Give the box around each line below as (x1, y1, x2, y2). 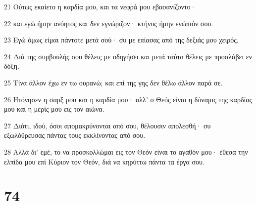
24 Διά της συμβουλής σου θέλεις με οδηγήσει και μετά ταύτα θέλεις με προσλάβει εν (4, 51, 253, 61)
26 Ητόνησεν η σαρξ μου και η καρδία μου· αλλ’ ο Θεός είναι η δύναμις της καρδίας (4, 94, 253, 104)
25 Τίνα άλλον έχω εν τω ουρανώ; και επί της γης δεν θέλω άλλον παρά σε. (4, 77, 223, 87)
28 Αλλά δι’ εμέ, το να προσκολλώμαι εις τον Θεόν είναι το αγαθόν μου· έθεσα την (4, 146, 248, 157)
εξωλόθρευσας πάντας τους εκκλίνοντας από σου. (4, 130, 146, 140)
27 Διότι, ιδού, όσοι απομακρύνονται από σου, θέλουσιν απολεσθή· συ (4, 120, 211, 130)
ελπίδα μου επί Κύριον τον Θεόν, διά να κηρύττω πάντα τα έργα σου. (4, 156, 205, 166)
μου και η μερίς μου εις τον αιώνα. (4, 104, 104, 114)
